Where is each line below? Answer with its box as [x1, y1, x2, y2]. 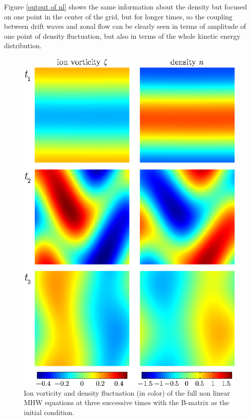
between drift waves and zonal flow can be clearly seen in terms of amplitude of [4, 21, 246, 31]
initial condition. [24, 407, 75, 417]
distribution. [4, 40, 42, 51]
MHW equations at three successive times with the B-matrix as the [24, 397, 229, 408]
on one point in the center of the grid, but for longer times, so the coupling [4, 11, 233, 21]
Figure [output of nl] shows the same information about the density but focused [4, 1, 247, 11]
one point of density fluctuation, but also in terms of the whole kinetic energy [4, 30, 241, 41]
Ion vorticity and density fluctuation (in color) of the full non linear [24, 387, 230, 398]
